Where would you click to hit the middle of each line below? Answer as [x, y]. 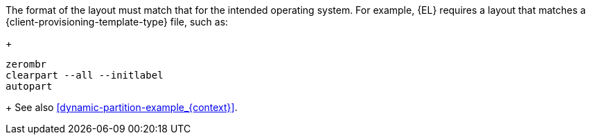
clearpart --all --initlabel [85, 75]
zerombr [26, 64]
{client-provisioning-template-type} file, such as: [117, 22]
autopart [29, 86]
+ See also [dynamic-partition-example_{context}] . [122, 107]
